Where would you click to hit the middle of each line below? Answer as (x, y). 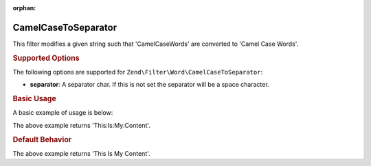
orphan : (24, 8)
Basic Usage (34, 99)
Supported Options (46, 58)
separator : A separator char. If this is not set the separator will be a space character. (149, 85)
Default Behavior (42, 139)
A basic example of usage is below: (63, 113)
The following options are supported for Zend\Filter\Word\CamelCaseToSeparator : (138, 72)
